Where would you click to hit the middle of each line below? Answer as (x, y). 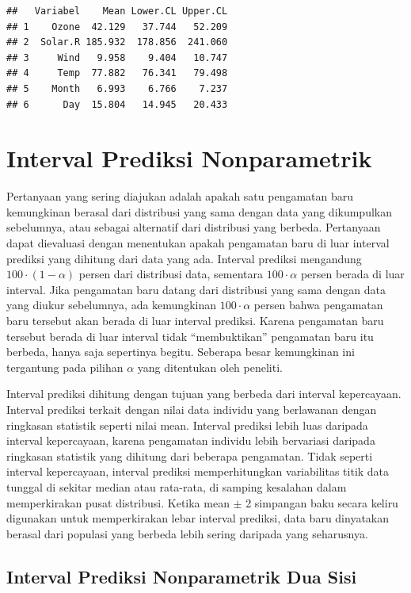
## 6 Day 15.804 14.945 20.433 (117, 104)
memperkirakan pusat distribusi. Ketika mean (118, 502)
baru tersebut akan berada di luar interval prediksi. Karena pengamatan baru (195, 321)
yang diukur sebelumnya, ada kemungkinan (111, 305)
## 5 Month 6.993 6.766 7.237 (117, 88)
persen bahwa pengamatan (318, 305)
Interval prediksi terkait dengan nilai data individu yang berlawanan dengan (192, 409)
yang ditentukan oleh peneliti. (210, 367)
